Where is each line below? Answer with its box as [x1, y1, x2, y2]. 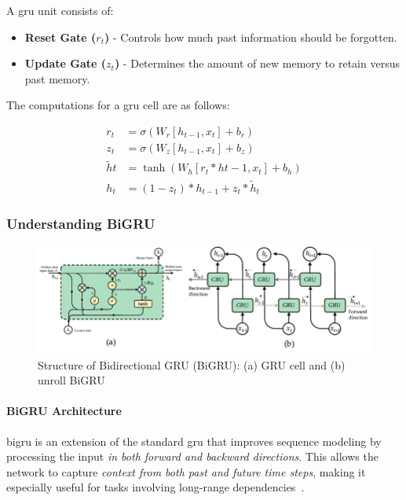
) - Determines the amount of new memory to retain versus [114, 55, 400, 72]
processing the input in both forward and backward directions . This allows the [6, 448, 379, 465]
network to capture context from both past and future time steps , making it [6, 463, 366, 480]
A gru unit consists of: [6, 2, 114, 18]
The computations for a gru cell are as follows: [6, 97, 230, 113]
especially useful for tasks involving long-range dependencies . [6, 479, 305, 495]
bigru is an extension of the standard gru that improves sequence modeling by [6, 432, 382, 449]
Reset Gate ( [24, 28, 97, 45]
